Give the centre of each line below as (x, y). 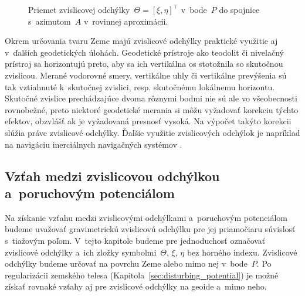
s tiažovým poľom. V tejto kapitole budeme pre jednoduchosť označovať (135, 240)
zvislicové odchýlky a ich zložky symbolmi (81, 252)
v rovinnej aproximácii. (126, 21)
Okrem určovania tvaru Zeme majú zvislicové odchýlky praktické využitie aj (141, 41)
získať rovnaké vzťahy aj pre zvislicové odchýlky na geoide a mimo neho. (136, 286)
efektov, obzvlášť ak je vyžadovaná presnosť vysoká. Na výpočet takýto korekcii (148, 121)
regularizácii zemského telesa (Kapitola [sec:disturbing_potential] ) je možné (142, 275)
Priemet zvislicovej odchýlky (79, 9)
